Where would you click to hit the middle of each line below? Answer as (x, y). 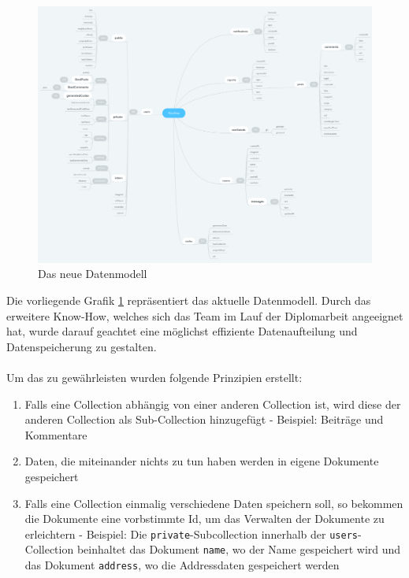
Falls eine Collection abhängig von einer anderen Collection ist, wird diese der (213, 404)
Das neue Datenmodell (93, 274)
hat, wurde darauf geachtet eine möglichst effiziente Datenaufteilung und (182, 331)
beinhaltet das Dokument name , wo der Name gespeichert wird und (239, 549)
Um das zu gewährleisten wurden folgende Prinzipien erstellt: (154, 378)
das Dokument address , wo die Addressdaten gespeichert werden (182, 565)
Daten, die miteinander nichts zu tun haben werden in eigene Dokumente (202, 461)
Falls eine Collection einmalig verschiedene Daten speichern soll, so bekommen (214, 503)
